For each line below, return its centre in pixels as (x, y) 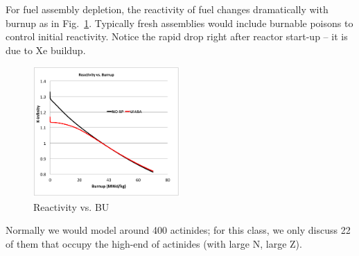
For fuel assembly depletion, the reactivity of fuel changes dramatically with (167, 9)
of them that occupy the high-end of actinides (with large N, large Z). (154, 243)
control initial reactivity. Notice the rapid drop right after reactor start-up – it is (177, 36)
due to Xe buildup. (46, 50)
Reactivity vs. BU (71, 206)
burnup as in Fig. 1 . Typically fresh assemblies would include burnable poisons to (179, 23)
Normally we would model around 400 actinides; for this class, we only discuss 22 (178, 230)
